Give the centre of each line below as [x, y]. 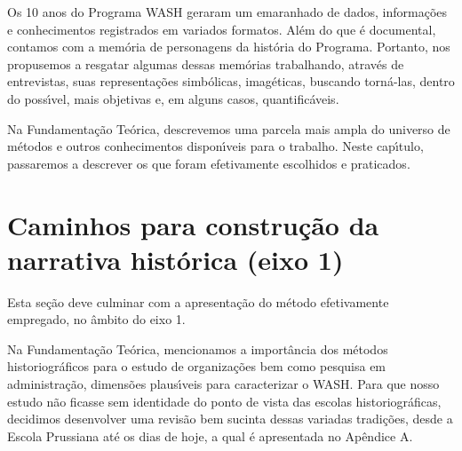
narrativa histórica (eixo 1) [175, 259]
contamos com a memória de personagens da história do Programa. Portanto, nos [229, 47]
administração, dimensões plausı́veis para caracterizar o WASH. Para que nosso [223, 384]
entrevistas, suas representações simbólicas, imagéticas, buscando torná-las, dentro [231, 81]
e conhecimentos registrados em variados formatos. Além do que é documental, [222, 29]
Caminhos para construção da [193, 224]
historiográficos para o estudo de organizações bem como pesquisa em [197, 366]
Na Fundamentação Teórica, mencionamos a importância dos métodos [198, 348]
